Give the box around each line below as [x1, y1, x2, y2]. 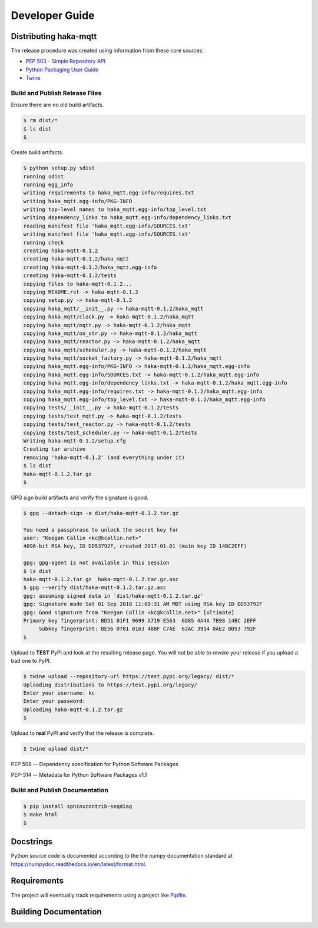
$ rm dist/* [23, 117, 58, 124]
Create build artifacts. [11, 149, 64, 156]
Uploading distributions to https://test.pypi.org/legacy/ [23, 681, 197, 688]
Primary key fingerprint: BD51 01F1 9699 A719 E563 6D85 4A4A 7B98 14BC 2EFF [23, 617, 256, 624]
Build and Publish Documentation [11, 786, 108, 795]
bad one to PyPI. [11, 657, 51, 665]
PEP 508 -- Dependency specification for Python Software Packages [11, 761, 178, 768]
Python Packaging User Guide [25, 66, 99, 73]
